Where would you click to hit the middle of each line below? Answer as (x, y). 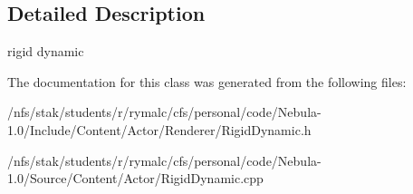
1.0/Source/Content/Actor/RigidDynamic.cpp (135, 178)
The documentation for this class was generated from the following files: (207, 81)
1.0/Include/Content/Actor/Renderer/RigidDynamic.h (159, 129)
